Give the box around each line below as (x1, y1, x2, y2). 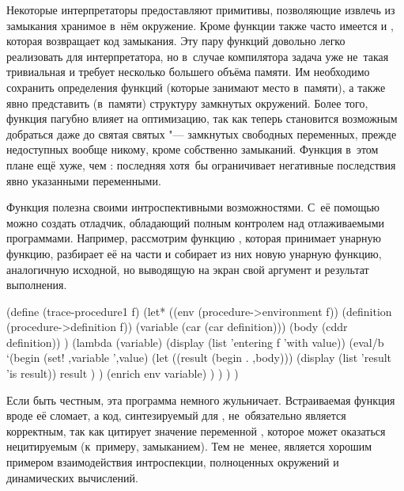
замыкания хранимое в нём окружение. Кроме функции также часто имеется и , (6, 17, 394, 33)
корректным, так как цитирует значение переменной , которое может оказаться (6, 422, 386, 439)
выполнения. (6, 276, 67, 293)
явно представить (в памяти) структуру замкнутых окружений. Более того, (6, 94, 368, 111)
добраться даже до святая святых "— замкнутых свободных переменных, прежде (6, 125, 397, 142)
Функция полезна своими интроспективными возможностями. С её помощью (6, 199, 380, 215)
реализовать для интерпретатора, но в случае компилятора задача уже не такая (6, 48, 389, 64)
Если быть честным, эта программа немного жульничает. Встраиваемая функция (6, 391, 395, 408)
